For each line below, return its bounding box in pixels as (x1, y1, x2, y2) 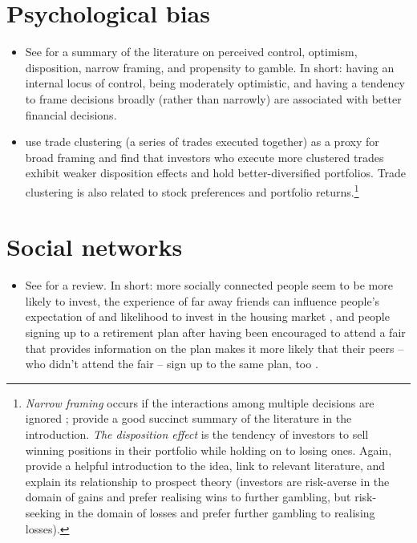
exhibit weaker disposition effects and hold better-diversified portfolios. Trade (25, 164, 407, 181)
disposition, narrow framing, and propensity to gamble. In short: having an (25, 59, 395, 75)
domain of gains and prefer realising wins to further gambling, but (25, 488, 351, 505)
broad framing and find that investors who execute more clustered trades (25, 148, 384, 165)
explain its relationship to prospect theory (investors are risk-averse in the (25, 472, 390, 489)
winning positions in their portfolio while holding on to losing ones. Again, (25, 441, 392, 458)
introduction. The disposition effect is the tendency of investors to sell (25, 426, 369, 442)
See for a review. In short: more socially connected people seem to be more (25, 277, 393, 294)
